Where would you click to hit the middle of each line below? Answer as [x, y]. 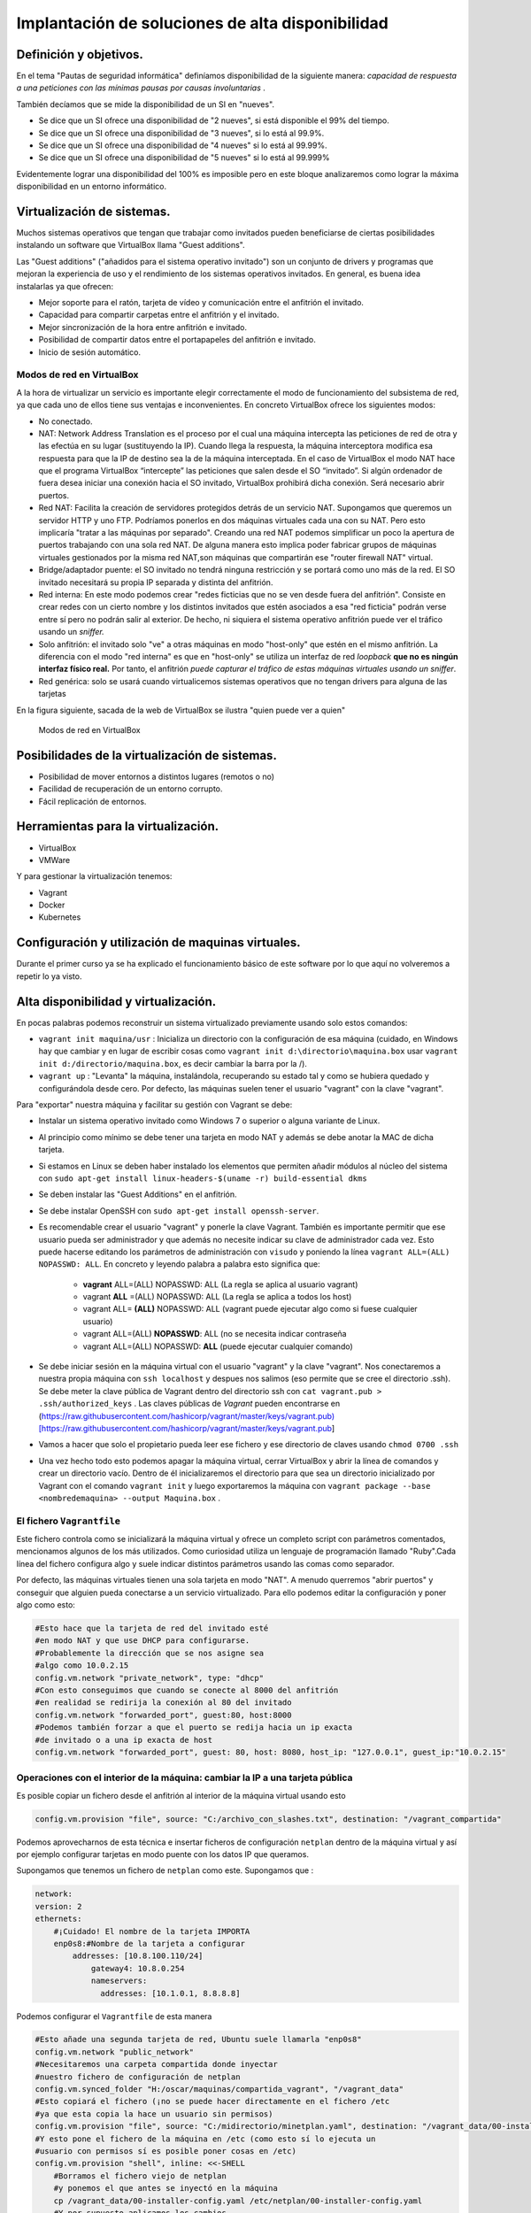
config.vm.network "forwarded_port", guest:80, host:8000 [163, 1715]
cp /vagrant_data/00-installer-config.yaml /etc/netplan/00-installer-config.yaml [238, 2201]
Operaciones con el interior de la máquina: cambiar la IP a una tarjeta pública [185, 1777]
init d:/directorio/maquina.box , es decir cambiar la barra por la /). [173, 1063]
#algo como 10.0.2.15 [82, 1666]
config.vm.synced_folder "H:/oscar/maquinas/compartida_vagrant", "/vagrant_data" [219, 2090]
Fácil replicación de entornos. [92, 801]
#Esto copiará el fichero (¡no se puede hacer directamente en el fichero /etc [212, 2101]
